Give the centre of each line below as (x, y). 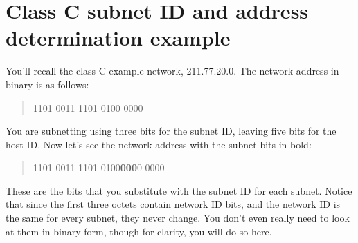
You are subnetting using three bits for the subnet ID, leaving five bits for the (171, 131)
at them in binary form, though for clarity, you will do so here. (139, 231)
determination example (118, 38)
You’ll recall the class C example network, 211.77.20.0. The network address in (172, 71)
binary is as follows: (47, 84)
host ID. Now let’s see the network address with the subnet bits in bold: (159, 144)
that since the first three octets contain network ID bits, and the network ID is (173, 204)
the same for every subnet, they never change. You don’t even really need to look (178, 218)
